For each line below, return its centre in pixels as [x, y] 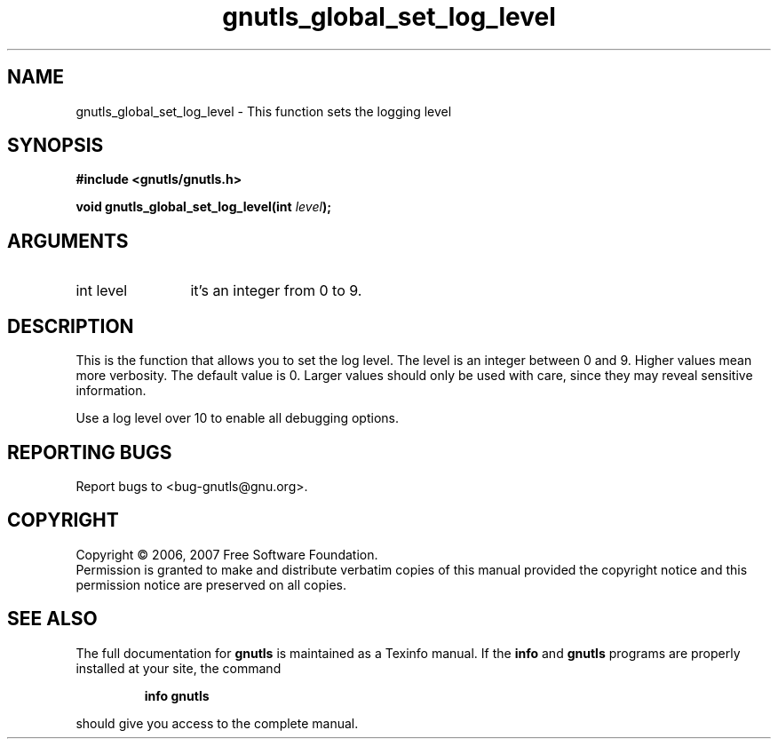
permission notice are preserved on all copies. [211, 584]
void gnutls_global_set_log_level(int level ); [203, 207]
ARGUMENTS [68, 241]
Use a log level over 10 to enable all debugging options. [238, 418]
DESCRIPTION [71, 326]
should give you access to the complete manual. [217, 723]
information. [111, 391]
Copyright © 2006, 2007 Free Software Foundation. [227, 554]
